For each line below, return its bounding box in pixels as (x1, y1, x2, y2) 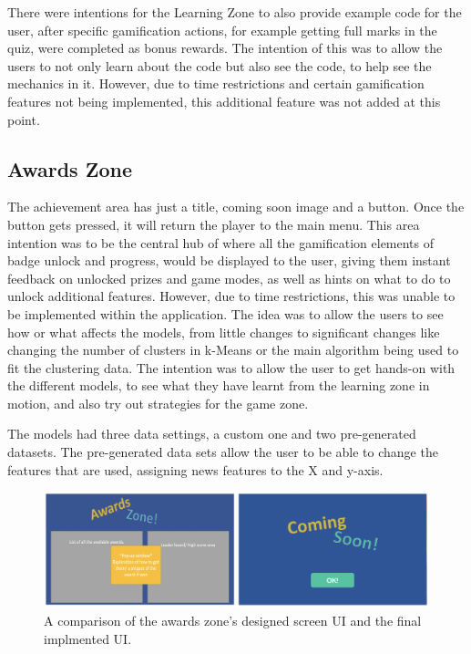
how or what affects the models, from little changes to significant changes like (7, 322, 440, 341)
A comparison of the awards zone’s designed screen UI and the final (44, 610, 422, 629)
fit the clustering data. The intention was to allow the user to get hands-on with (7, 358, 456, 377)
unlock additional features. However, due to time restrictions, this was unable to (7, 286, 456, 306)
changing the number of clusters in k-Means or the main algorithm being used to (7, 340, 459, 359)
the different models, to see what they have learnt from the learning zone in (7, 376, 430, 395)
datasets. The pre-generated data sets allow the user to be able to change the (7, 442, 438, 462)
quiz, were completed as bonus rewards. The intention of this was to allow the (7, 38, 443, 57)
